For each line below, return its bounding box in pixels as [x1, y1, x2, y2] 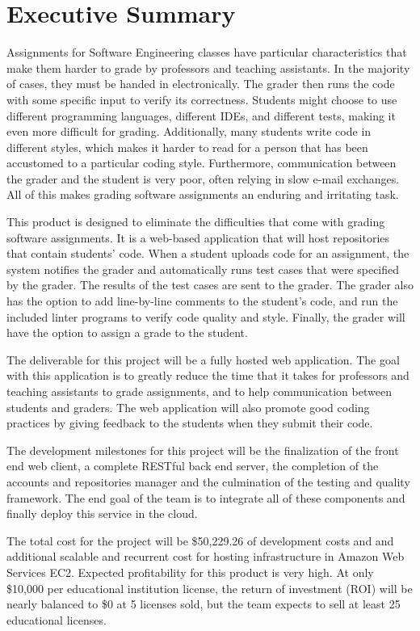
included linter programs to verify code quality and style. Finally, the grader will [6, 308, 405, 325]
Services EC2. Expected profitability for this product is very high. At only [6, 563, 374, 580]
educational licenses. [6, 611, 107, 628]
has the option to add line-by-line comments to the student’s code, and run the [6, 292, 398, 309]
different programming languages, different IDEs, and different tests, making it [6, 107, 396, 124]
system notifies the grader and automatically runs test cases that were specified [6, 260, 400, 277]
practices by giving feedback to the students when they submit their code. [6, 414, 373, 431]
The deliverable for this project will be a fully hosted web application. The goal [6, 351, 400, 368]
